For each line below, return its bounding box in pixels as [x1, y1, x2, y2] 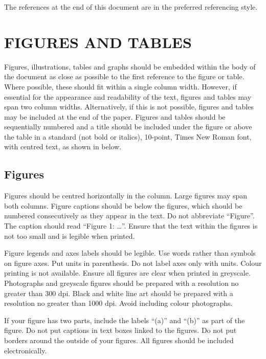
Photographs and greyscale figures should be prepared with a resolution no [4, 278, 239, 288]
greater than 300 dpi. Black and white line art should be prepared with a [4, 287, 233, 298]
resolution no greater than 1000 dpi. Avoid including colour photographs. [4, 298, 233, 308]
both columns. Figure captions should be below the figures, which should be [4, 200, 242, 211]
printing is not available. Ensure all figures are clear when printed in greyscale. [4, 267, 251, 278]
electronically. [4, 345, 47, 355]
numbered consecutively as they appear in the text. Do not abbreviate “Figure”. [4, 210, 255, 221]
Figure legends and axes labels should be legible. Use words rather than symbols [4, 248, 256, 258]
